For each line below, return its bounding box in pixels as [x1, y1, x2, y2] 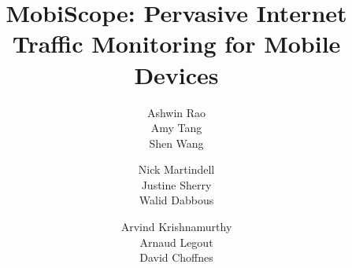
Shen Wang [149, 134, 204, 151]
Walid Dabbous [139, 192, 214, 208]
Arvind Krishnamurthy [120, 218, 232, 235]
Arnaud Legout [139, 233, 213, 250]
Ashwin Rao [146, 104, 206, 120]
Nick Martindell [138, 161, 215, 178]
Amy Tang [150, 119, 202, 136]
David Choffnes [139, 249, 213, 266]
